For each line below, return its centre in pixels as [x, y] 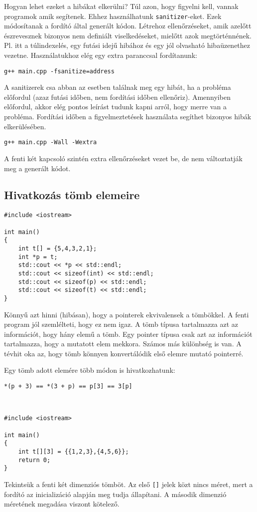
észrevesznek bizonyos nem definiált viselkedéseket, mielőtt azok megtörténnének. [128, 35]
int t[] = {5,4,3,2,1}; [58, 248]
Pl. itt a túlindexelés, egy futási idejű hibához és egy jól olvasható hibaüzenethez [127, 45]
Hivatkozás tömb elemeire [72, 195]
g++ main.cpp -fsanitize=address [59, 71]
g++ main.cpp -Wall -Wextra [51, 142]
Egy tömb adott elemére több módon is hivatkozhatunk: [90, 370]
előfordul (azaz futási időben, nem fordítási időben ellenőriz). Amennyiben [117, 97]
